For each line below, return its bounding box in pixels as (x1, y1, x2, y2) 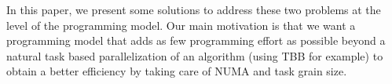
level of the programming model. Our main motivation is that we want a (6, 16, 356, 33)
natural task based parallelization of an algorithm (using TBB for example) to (6, 47, 383, 64)
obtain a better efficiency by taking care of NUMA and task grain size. (6, 63, 347, 79)
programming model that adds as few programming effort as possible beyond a (6, 32, 386, 49)
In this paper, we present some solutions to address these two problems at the (6, 2, 381, 17)
